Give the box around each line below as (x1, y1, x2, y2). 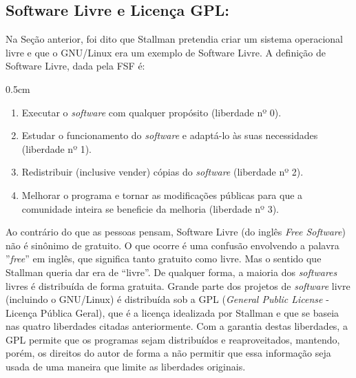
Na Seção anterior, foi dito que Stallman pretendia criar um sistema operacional (6, 32, 344, 46)
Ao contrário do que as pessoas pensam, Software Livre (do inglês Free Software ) (6, 224, 346, 239)
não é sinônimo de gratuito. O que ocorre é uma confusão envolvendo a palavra (6, 238, 339, 252)
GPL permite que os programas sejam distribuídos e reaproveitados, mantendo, (6, 332, 340, 346)
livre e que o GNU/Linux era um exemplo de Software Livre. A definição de (6, 45, 326, 59)
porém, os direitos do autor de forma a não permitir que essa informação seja (6, 346, 331, 360)
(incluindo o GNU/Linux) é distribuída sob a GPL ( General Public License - (6, 292, 329, 306)
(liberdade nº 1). (21, 141, 92, 156)
